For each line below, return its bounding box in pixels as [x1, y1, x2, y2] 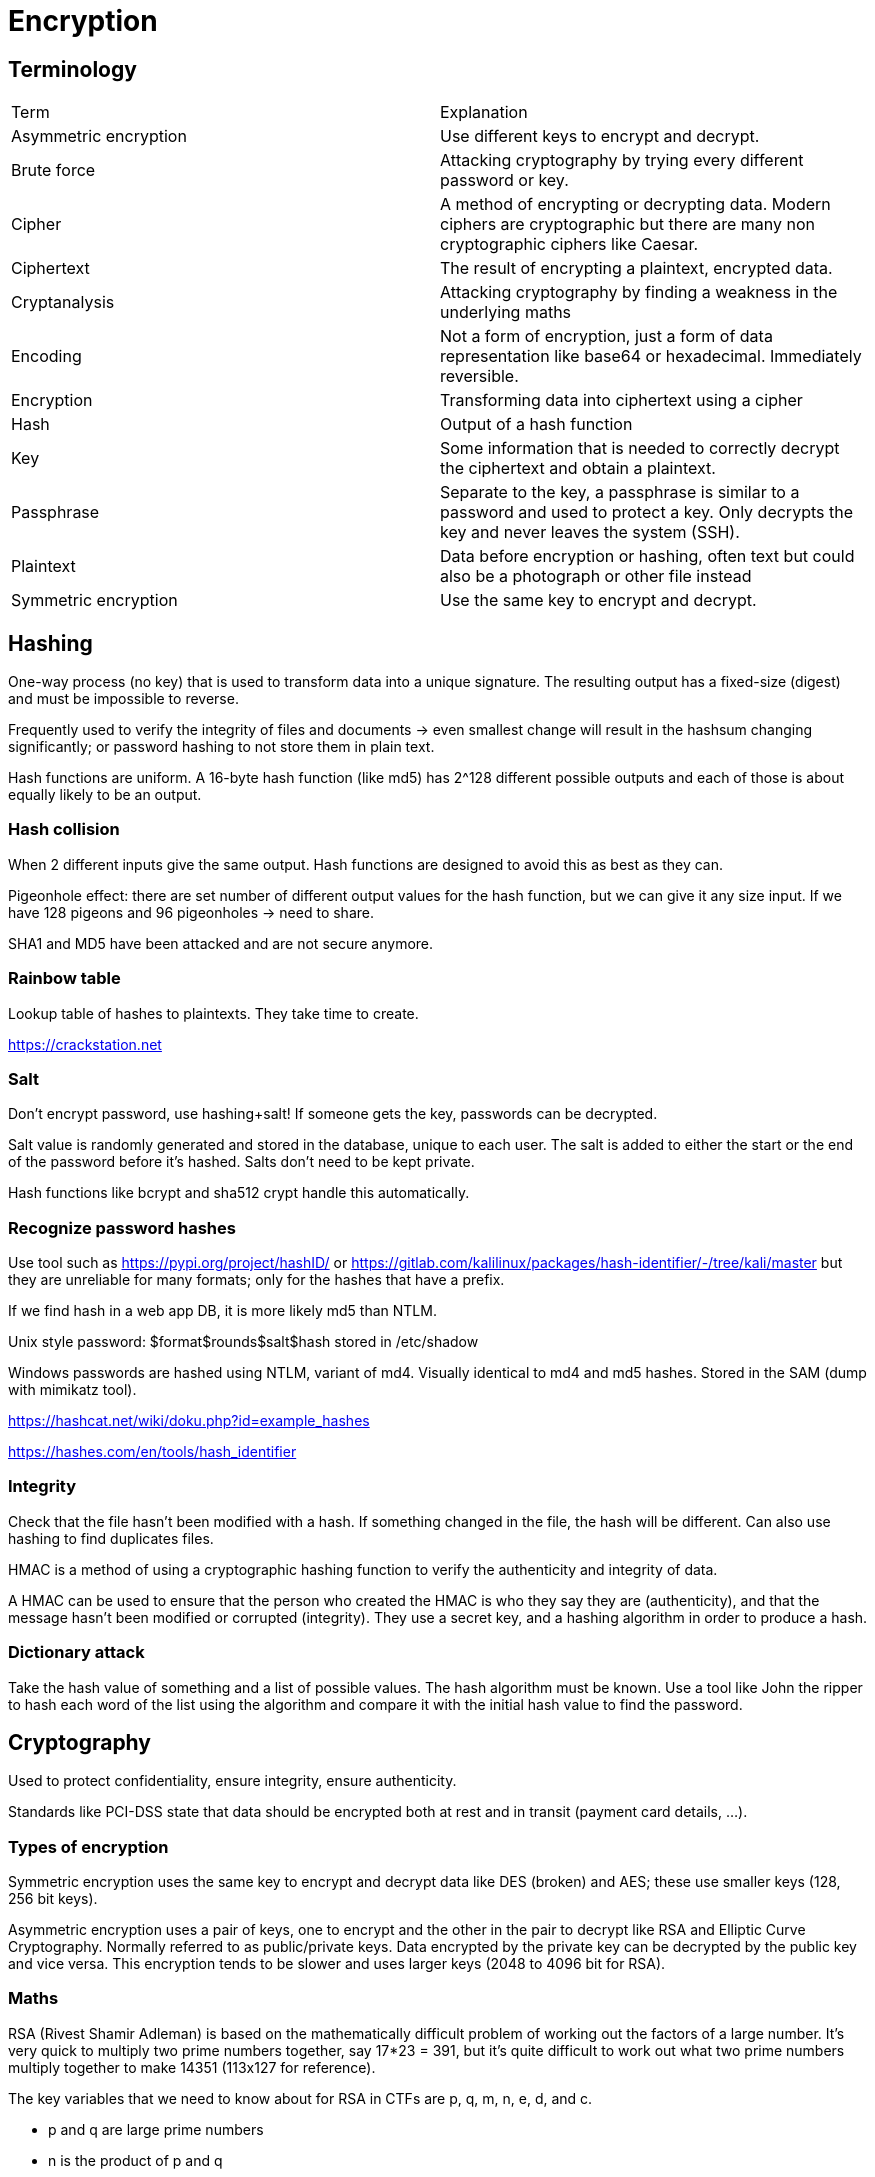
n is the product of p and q [48, 2151, 223, 2169]
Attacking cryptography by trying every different [440, 150, 804, 171]
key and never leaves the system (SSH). [440, 522, 740, 543]
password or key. [440, 170, 569, 191]
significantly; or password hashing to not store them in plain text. [8, 738, 435, 756]
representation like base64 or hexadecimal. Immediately [440, 346, 862, 367]
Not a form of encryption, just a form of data [440, 326, 773, 347]
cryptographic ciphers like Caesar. [440, 234, 699, 255]
